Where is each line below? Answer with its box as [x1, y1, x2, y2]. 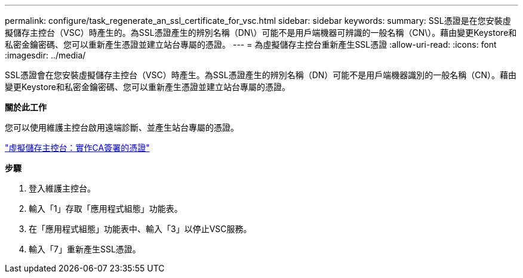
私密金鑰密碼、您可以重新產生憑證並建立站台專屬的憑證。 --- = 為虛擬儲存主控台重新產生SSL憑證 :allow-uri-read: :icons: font [5, 39, 497, 50]
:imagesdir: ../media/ [5, 50, 86, 60]
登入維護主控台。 [29, 183, 96, 193]
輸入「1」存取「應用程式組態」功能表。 [29, 203, 183, 214]
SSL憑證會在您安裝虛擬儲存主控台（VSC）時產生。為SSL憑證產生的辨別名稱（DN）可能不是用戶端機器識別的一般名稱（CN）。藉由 [5, 70, 517, 80]
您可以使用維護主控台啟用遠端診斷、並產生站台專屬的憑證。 [5, 122, 239, 132]
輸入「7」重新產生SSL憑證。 [29, 244, 141, 254]
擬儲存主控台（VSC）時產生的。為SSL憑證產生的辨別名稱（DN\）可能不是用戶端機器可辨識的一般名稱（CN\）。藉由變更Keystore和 [5, 27, 517, 38]
